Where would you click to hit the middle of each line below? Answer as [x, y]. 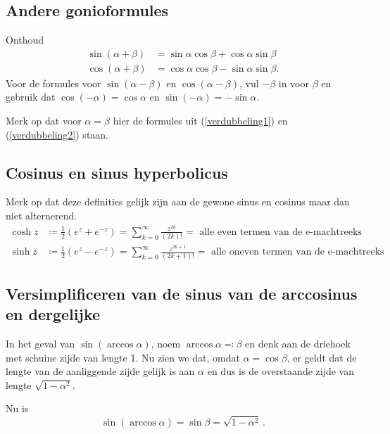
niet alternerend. [42, 216]
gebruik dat [31, 97]
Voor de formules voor [54, 83]
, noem [166, 344]
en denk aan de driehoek [298, 344]
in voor [294, 83]
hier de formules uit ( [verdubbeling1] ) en [200, 121]
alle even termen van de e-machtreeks [281, 232]
